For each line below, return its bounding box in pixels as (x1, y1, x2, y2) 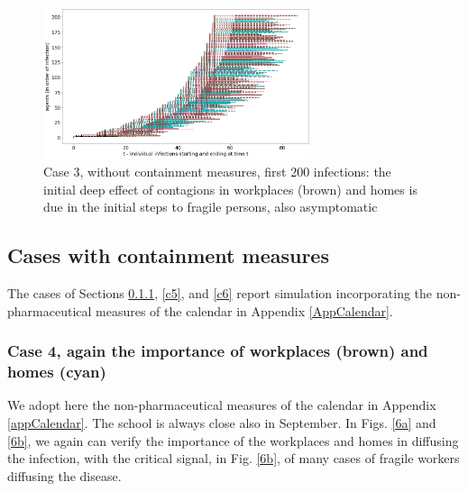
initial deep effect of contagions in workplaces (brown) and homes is (43, 179, 418, 198)
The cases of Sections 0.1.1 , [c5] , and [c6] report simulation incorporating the (7, 284, 433, 303)
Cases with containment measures (7, 241, 329, 269)
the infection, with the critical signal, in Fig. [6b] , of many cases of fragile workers (7, 449, 460, 468)
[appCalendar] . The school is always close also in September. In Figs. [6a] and (7, 413, 436, 432)
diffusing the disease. (7, 466, 122, 485)
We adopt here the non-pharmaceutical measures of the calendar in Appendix (7, 396, 436, 414)
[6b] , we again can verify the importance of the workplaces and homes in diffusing (7, 431, 459, 450)
